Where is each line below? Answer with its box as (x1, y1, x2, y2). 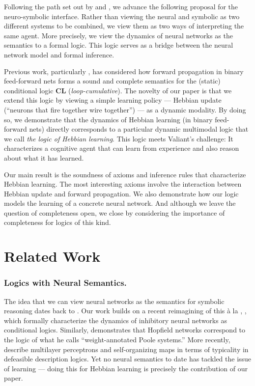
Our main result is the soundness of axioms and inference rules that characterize (4, 169, 246, 179)
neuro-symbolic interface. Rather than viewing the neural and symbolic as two (4, 11, 240, 21)
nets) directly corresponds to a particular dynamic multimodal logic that (29, 124, 249, 134)
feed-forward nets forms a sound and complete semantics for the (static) (4, 76, 221, 86)
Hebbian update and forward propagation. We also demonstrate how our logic (4, 188, 239, 198)
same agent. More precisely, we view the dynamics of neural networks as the (4, 30, 233, 40)
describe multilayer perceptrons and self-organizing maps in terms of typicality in (4, 344, 249, 354)
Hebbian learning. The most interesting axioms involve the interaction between (4, 179, 242, 189)
